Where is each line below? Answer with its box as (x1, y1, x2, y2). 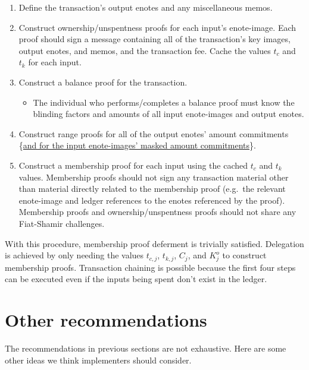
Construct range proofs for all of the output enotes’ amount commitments (18, 127, 289, 140)
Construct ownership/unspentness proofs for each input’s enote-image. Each (18, 21, 296, 33)
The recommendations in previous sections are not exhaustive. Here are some (5, 342, 286, 355)
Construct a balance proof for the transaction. (18, 75, 188, 88)
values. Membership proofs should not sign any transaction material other (18, 170, 289, 183)
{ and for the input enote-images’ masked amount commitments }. (18, 139, 256, 151)
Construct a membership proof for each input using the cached (18, 159, 248, 171)
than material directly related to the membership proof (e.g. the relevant (18, 182, 286, 195)
